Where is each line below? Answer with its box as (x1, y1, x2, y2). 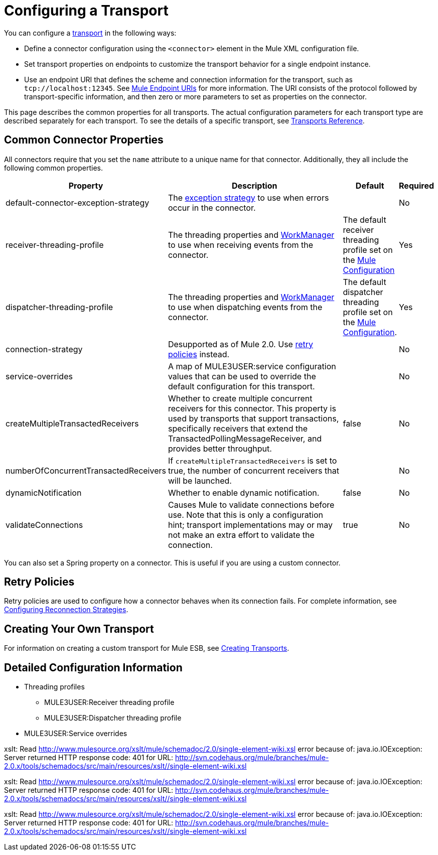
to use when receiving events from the (168, 239, 314, 250)
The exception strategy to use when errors (168, 192, 329, 203)
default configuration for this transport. (168, 381, 315, 391)
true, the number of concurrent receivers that (168, 465, 339, 476)
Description (231, 180, 277, 191)
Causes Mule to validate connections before (168, 499, 335, 510)
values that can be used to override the (168, 371, 316, 381)
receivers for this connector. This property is (168, 403, 336, 413)
